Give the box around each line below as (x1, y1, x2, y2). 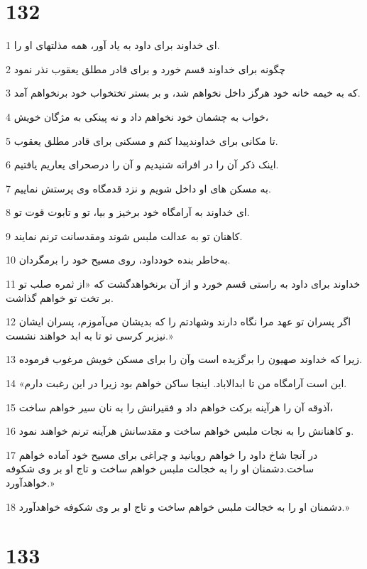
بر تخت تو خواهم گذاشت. (6, 290, 114, 305)
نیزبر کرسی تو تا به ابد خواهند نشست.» (6, 327, 173, 342)
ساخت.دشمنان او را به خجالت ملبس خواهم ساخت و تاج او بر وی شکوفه (6, 461, 314, 476)
